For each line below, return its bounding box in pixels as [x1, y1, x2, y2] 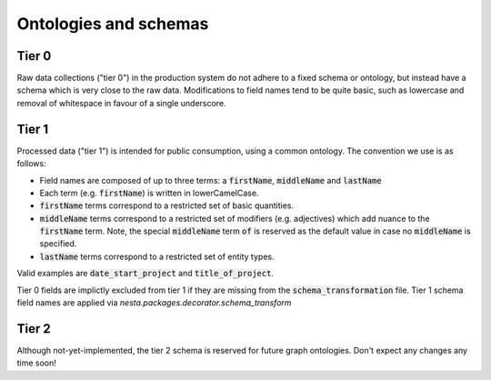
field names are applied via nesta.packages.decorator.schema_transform [16, 297, 292, 308]
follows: [16, 158, 46, 169]
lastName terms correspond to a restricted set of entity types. [39, 251, 275, 262]
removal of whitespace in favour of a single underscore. [16, 97, 226, 108]
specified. [39, 238, 77, 249]
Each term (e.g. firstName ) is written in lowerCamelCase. [39, 187, 259, 198]
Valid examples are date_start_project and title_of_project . [16, 268, 275, 279]
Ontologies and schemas [16, 14, 209, 34]
